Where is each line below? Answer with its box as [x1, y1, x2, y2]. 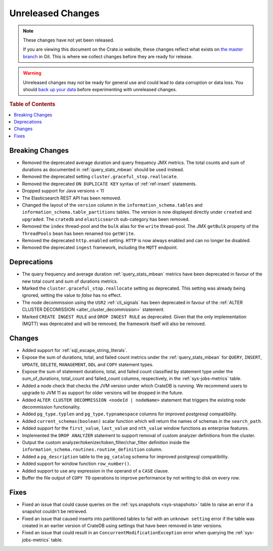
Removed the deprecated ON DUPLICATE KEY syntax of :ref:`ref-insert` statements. [22, 180, 197, 187]
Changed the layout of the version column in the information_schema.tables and [22, 202, 203, 208]
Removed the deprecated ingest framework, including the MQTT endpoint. [22, 245, 178, 251]
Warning [23, 70, 41, 76]
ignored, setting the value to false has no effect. [22, 292, 122, 298]
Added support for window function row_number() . [22, 461, 131, 467]
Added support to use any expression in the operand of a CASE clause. [22, 467, 169, 474]
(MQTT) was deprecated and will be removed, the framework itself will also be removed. [22, 321, 206, 327]
